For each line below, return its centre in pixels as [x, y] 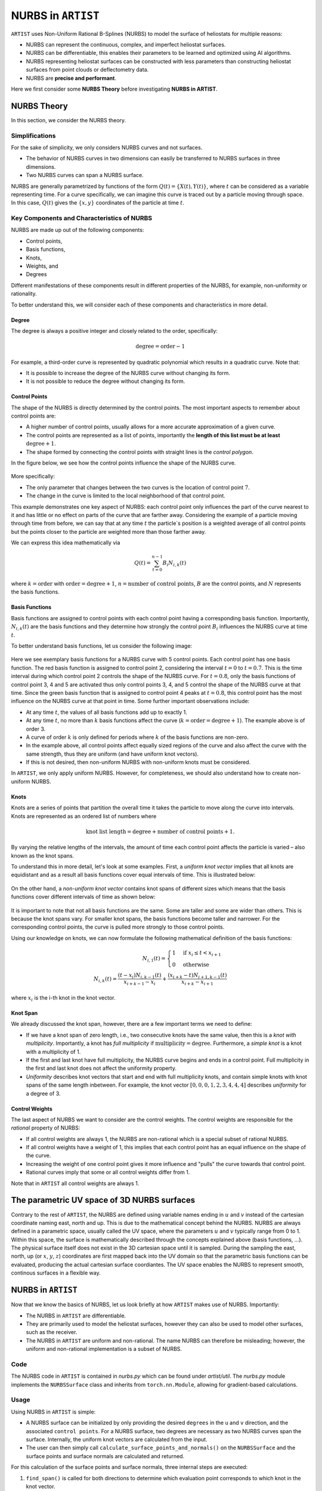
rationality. [24, 294]
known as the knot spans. [43, 855]
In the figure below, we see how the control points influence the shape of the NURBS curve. [123, 463]
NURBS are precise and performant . [71, 78]
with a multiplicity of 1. [53, 1051]
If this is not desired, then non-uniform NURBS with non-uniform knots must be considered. [138, 762]
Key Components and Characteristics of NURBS [82, 218]
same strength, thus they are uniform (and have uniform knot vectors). [112, 754]
